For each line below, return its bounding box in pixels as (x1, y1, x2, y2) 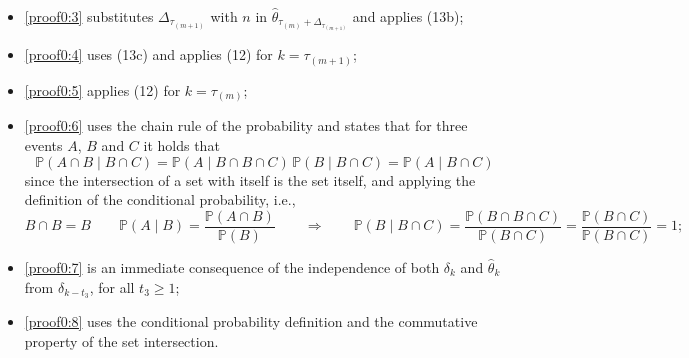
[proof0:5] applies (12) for (24, 79, 181, 100)
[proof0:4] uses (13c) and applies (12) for (24, 44, 273, 65)
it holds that (143, 135, 220, 156)
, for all (89, 276, 135, 297)
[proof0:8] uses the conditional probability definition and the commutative (24, 311, 478, 332)
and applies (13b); (352, 6, 464, 26)
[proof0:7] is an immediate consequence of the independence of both (24, 256, 440, 277)
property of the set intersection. (24, 330, 219, 351)
